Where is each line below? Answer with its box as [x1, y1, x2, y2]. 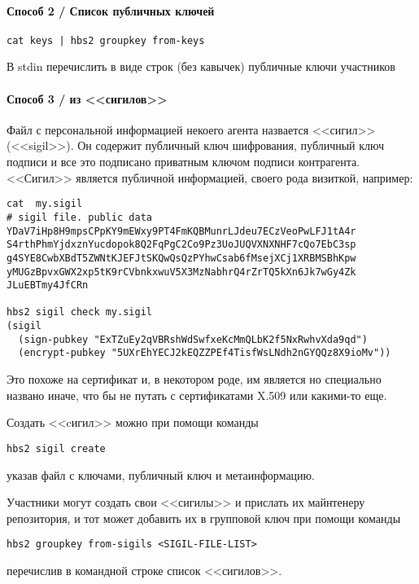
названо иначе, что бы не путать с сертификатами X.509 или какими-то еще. [7, 386, 387, 403]
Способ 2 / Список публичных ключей [7, 2, 215, 19]
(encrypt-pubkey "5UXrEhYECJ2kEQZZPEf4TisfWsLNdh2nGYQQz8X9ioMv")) [18, 347, 391, 359]
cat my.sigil [7, 198, 83, 210]
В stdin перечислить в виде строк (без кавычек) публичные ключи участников [7, 58, 395, 75]
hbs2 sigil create [7, 442, 106, 454]
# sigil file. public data [7, 211, 152, 223]
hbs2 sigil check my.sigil [7, 306, 152, 318]
